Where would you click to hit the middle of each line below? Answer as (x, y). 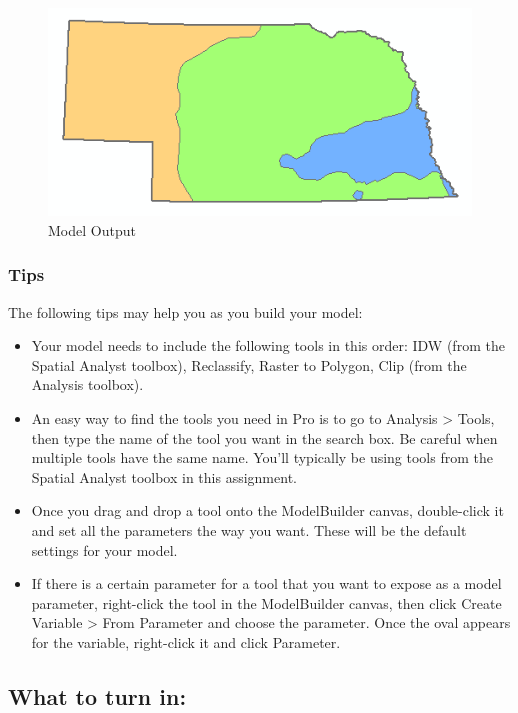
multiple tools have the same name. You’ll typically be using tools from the (262, 457)
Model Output (92, 229)
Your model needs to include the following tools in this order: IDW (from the (268, 345)
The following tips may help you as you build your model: (185, 311)
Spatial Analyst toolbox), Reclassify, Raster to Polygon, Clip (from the (249, 364)
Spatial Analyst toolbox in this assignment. (164, 476)
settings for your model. (104, 549)
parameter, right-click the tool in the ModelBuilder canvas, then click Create (266, 602)
